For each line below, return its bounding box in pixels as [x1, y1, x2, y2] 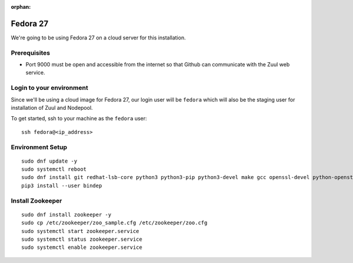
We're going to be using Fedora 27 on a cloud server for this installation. [11, 34, 186, 41]
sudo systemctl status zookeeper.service [21, 236, 142, 242]
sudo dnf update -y [21, 157, 78, 164]
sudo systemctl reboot [21, 166, 87, 173]
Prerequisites [11, 49, 50, 57]
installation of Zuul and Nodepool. [11, 104, 94, 111]
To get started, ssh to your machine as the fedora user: [11, 115, 147, 122]
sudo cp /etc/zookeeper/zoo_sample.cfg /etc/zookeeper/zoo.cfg [21, 220, 208, 226]
